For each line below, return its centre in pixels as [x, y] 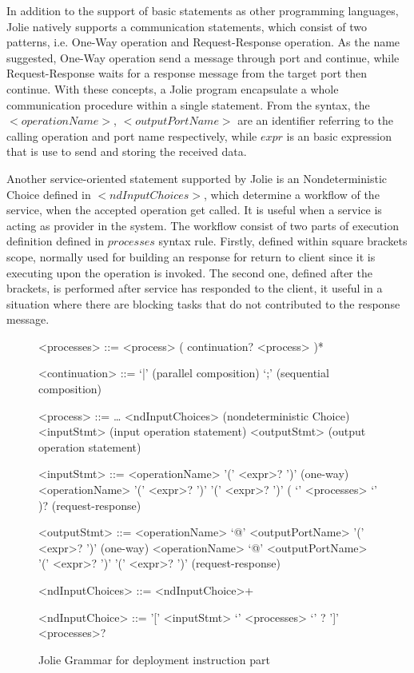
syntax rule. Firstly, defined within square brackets [283, 241]
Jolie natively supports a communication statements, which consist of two [187, 26]
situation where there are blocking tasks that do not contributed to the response [203, 303]
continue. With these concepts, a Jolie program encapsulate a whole [173, 88]
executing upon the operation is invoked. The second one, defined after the [189, 272]
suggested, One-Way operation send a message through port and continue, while [203, 57]
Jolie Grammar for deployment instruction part [154, 659]
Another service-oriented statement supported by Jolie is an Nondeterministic [197, 178]
